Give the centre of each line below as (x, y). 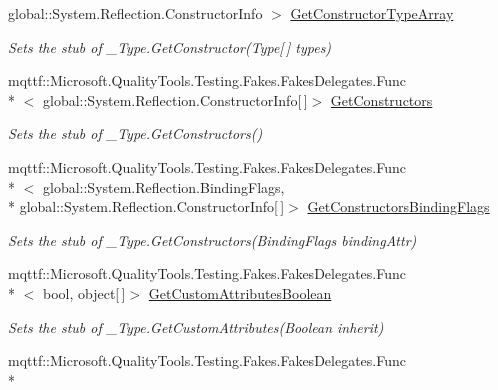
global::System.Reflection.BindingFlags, (163, 186)
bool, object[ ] (84, 292)
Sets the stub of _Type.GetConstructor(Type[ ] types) (170, 46)
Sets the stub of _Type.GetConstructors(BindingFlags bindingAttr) (212, 239)
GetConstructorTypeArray (372, 13)
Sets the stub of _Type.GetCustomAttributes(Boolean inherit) (196, 326)
